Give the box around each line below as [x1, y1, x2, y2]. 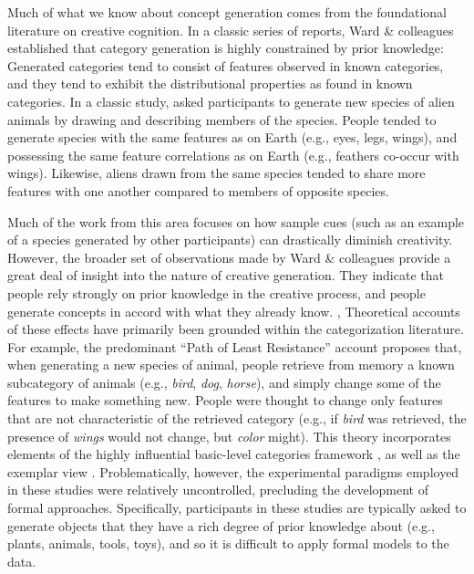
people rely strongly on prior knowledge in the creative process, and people [7, 283, 426, 302]
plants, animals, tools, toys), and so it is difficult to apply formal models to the [7, 534, 449, 553]
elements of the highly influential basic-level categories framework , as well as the [7, 444, 460, 464]
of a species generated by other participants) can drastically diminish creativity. [7, 230, 453, 249]
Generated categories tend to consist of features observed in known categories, [7, 56, 444, 75]
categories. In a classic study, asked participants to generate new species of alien [7, 91, 455, 110]
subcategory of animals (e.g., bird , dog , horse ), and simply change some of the [7, 372, 441, 391]
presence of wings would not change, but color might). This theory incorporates [7, 426, 451, 445]
